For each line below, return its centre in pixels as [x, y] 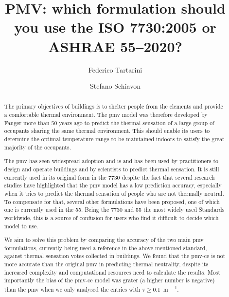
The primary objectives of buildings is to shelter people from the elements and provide [114, 106]
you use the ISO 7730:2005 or [115, 27]
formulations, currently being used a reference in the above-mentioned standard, [106, 248]
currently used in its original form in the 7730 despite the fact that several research [109, 177]
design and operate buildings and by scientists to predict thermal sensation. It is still [112, 169]
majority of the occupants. [37, 147]
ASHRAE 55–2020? [115, 46]
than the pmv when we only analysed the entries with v [75, 289]
